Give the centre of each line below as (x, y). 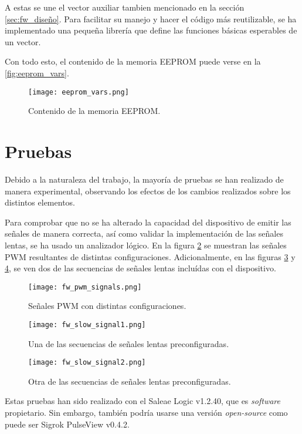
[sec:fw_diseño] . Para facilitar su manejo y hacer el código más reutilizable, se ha (151, 18)
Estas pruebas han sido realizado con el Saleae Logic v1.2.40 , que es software (142, 401)
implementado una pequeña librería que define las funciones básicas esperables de (151, 30)
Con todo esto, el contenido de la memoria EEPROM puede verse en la (133, 61)
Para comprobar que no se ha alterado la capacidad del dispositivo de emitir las (148, 222)
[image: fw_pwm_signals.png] (85, 287)
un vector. (23, 41)
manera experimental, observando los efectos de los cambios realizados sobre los (148, 191)
